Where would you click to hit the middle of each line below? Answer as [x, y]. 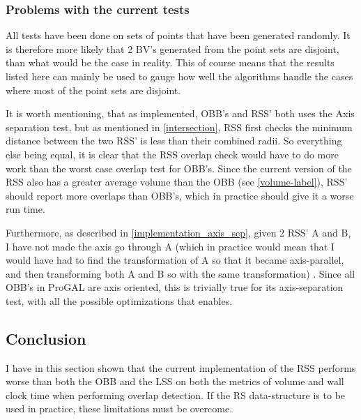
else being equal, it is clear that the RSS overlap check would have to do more [172, 154]
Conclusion [46, 338]
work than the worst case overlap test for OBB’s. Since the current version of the [179, 168]
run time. [25, 209]
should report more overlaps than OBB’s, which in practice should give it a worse [180, 195]
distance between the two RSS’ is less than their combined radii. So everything [174, 141]
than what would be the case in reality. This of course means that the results [170, 62]
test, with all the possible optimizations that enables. [119, 300]
